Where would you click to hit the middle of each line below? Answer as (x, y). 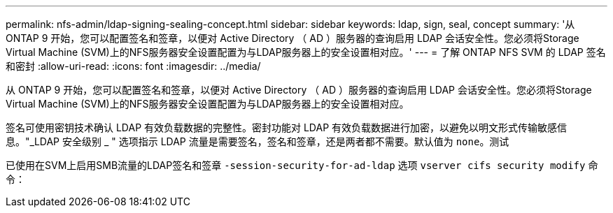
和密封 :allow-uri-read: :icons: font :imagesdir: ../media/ (133, 66)
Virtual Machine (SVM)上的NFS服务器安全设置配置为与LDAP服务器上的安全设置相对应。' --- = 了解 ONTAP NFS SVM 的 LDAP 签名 (306, 52)
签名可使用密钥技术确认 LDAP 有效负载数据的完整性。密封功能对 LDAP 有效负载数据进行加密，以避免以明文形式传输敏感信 (287, 127)
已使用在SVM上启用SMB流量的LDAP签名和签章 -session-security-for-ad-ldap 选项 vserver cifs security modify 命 (302, 165)
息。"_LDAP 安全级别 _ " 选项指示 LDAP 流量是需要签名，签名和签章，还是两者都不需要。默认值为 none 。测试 (258, 141)
